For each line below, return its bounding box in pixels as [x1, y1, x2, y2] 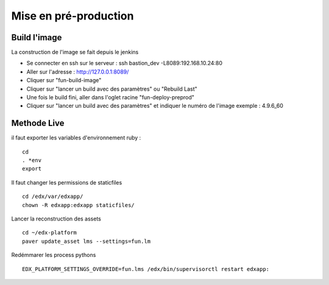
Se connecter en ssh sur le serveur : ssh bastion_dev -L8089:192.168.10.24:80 [26, 60, 222, 67]
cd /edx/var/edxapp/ [22, 193, 83, 200]
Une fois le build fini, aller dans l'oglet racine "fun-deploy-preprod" [26, 94, 195, 101]
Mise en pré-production [11, 9, 134, 23]
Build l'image [11, 32, 62, 43]
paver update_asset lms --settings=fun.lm [22, 237, 151, 245]
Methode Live [11, 118, 65, 128]
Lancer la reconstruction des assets [11, 215, 102, 222]
